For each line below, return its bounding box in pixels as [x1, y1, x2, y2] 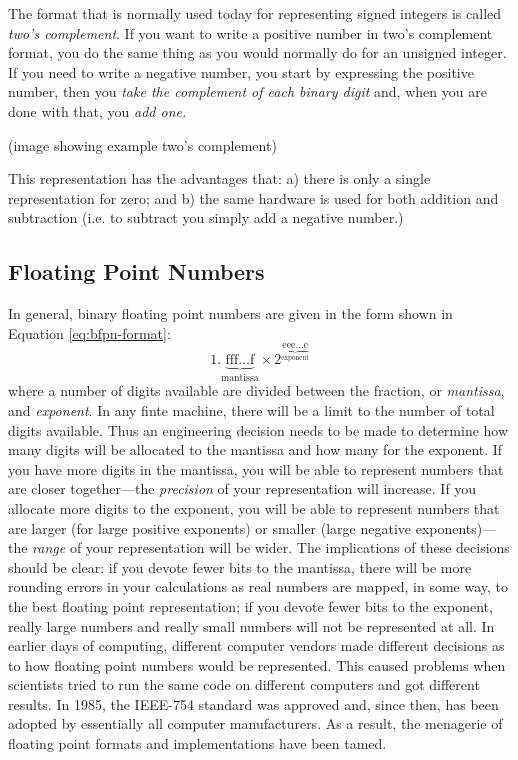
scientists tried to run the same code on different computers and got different [8, 674, 480, 695]
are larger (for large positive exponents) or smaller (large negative [8, 517, 412, 538]
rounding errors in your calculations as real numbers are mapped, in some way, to [8, 576, 509, 597]
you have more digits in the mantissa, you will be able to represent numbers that [8, 458, 504, 479]
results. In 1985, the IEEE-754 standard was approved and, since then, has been [8, 693, 499, 714]
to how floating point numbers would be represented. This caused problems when [8, 654, 506, 675]
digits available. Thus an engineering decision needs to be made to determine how [8, 419, 509, 440]
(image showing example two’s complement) [8, 134, 277, 155]
